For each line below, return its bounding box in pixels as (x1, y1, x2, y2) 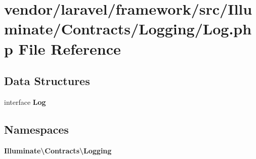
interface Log (4, 96, 46, 107)
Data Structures (4, 73, 90, 89)
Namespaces (4, 121, 69, 137)
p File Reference (4, 38, 121, 59)
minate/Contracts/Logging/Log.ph (4, 18, 252, 39)
